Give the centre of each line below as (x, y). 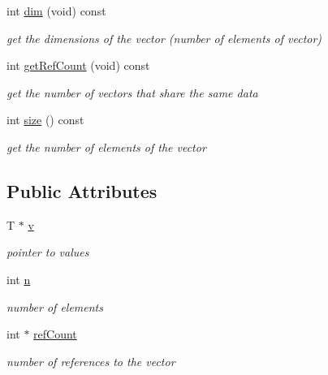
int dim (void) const (56, 11)
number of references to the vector (91, 361)
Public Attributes (82, 190)
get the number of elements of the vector (106, 147)
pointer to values (48, 252)
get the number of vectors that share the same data (132, 92)
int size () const (45, 120)
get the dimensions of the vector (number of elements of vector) (164, 38)
